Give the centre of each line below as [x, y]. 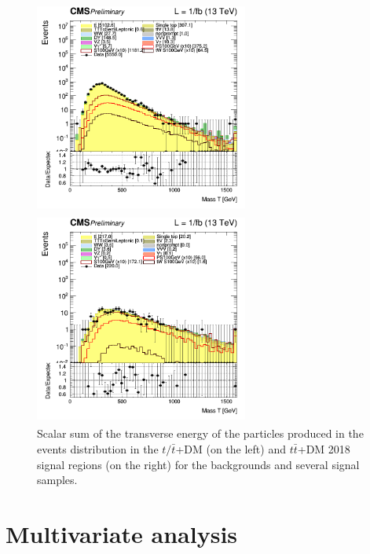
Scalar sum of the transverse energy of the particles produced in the [200, 433]
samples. [57, 480]
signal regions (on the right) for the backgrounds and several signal [198, 464]
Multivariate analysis [122, 533]
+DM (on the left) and [231, 448]
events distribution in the [98, 448]
